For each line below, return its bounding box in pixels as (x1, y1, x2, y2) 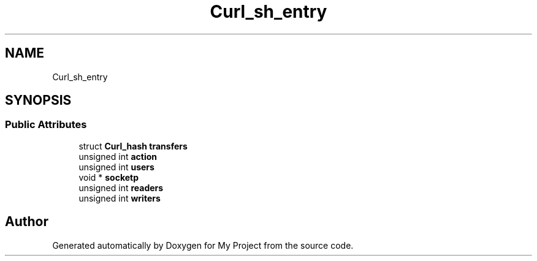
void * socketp (78, 172, 139, 183)
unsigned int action (78, 151, 158, 162)
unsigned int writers (78, 192, 161, 203)
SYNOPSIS (5, 93, 72, 108)
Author (5, 214, 48, 230)
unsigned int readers (78, 182, 164, 193)
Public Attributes (5, 118, 87, 131)
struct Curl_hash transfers (78, 140, 188, 151)
